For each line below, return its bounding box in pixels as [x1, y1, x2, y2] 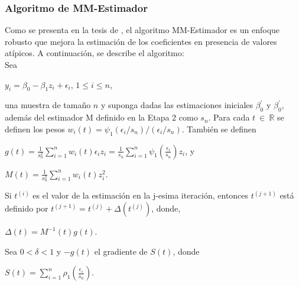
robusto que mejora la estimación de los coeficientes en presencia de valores [5, 35, 277, 47]
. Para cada [208, 111, 250, 123]
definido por [5, 202, 48, 214]
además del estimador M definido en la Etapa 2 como [5, 111, 198, 123]
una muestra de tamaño [5, 99, 91, 111]
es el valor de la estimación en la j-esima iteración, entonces [32, 189, 249, 201]
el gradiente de [94, 245, 148, 257]
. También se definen [181, 122, 256, 135]
